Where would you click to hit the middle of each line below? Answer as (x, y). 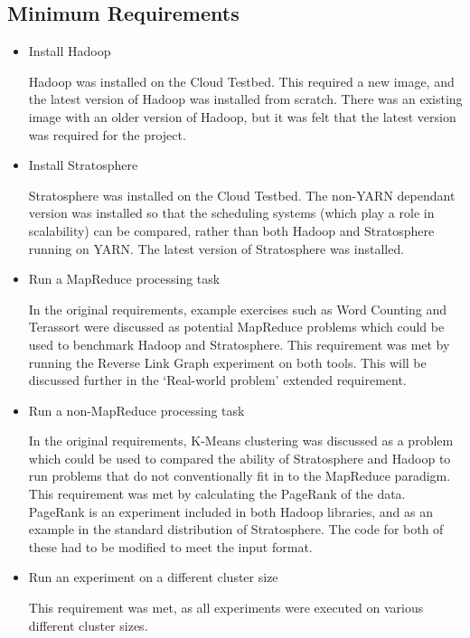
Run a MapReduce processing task (124, 279)
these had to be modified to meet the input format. (170, 546)
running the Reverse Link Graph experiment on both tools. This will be (227, 362)
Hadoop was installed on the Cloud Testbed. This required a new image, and (241, 81)
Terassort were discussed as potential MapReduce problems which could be (236, 327)
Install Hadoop (70, 51)
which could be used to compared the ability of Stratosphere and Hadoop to (240, 458)
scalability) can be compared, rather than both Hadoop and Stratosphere (231, 230)
